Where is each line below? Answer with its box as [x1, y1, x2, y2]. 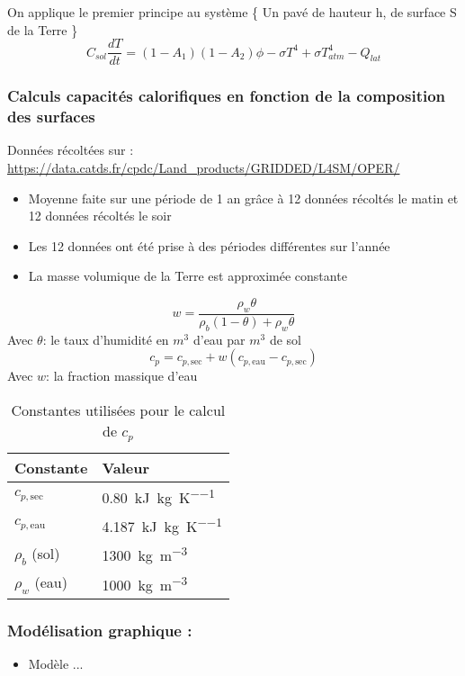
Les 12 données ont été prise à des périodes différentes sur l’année [28, 236, 390, 255]
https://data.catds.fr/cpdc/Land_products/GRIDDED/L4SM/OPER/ [7, 158, 400, 176]
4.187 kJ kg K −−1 [102, 513, 222, 537]
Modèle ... [28, 654, 84, 673]
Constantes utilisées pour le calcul [11, 399, 226, 420]
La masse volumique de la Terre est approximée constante [28, 266, 347, 285]
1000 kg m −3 [102, 571, 188, 596]
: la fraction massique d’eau [46, 366, 198, 385]
